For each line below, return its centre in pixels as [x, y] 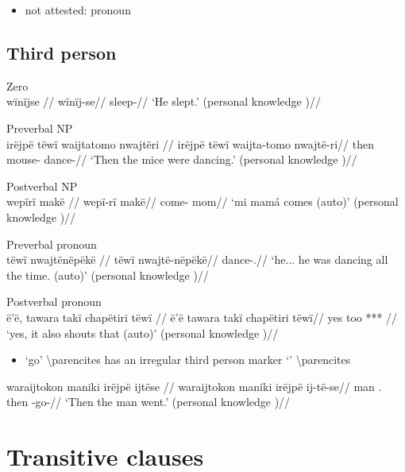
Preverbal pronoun [52, 244]
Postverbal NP [42, 186]
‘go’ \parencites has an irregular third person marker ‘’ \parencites [188, 360]
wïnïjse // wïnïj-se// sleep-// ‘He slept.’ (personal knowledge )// [164, 101]
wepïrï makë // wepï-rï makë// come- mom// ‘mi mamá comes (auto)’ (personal [202, 201]
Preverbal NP [40, 128]
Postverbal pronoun [54, 302]
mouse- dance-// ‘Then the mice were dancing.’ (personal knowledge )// [182, 159]
